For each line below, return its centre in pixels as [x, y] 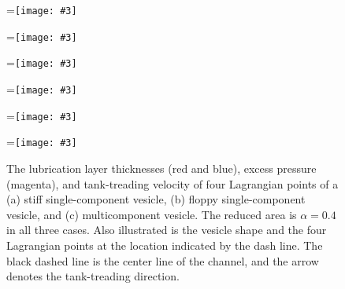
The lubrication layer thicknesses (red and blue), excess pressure [161, 168]
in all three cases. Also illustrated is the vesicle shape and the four [167, 230]
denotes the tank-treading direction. [93, 276]
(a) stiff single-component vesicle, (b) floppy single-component [156, 199]
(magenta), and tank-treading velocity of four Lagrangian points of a [172, 183]
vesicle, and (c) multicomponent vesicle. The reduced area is [152, 214]
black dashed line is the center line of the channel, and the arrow [163, 260]
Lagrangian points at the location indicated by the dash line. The [165, 245]
